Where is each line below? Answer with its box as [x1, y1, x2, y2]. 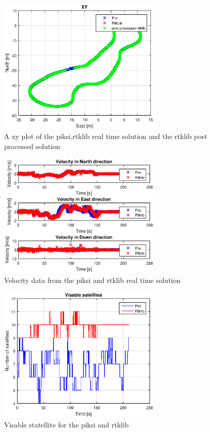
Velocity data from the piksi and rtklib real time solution [4, 274, 181, 285]
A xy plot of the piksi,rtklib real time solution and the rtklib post [4, 131, 207, 141]
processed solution [4, 141, 61, 151]
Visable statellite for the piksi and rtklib [4, 419, 129, 430]
